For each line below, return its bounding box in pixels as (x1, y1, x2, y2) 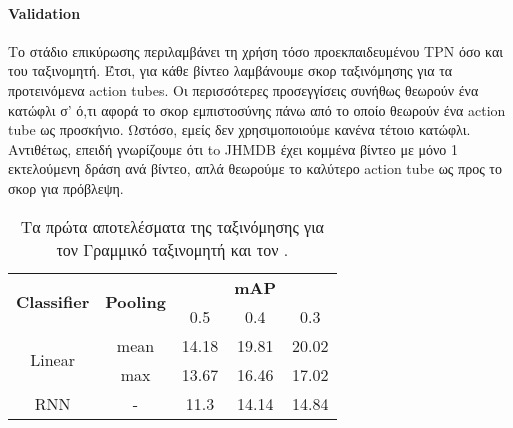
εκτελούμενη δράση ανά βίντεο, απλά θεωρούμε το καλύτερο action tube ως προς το (8, 158, 502, 179)
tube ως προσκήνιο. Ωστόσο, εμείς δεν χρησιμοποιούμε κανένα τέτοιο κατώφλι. (8, 119, 471, 140)
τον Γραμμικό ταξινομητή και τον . (56, 237, 289, 261)
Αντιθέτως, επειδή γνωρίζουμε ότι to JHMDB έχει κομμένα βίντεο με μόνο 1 (8, 138, 458, 159)
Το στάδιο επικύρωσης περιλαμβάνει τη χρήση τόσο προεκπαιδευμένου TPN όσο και (8, 40, 504, 61)
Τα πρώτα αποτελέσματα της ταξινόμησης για (20, 214, 324, 238)
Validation (8, 2, 81, 23)
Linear (30, 348, 75, 372)
